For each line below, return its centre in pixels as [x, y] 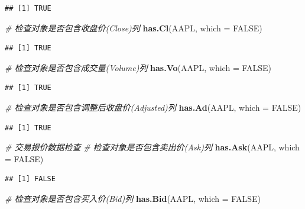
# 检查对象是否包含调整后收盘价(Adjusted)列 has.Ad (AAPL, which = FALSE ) [153, 107]
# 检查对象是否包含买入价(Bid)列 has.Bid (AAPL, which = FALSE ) [133, 198]
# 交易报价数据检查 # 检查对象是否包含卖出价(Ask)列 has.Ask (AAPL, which [152, 147]
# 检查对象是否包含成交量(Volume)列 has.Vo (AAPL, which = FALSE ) [138, 67]
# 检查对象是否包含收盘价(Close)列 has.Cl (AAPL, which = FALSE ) [134, 28]
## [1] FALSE [30, 179]
